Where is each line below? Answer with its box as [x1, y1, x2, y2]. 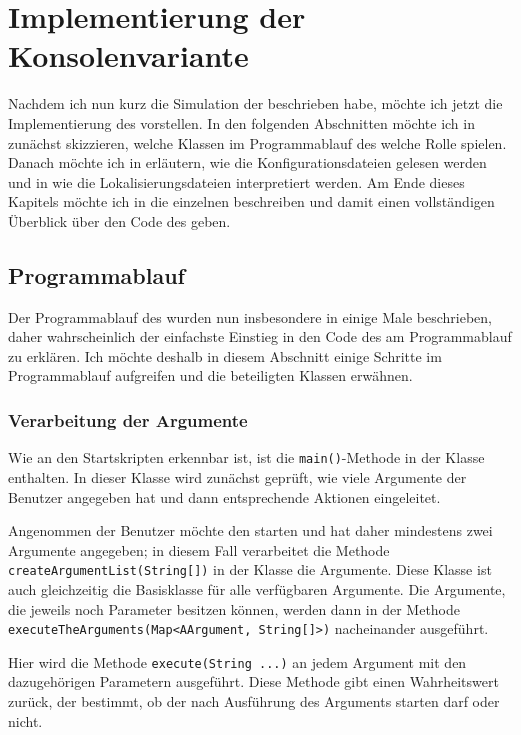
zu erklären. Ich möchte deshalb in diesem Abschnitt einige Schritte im [8, 345, 442, 366]
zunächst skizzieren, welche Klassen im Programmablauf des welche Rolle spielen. [8, 132, 507, 153]
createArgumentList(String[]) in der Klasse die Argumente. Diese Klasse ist [8, 559, 492, 580]
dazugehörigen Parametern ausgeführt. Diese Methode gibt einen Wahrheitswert [8, 671, 499, 692]
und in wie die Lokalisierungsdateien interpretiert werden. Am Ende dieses [8, 171, 465, 192]
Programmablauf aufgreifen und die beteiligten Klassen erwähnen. [8, 365, 413, 386]
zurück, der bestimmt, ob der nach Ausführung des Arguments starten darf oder [8, 691, 500, 712]
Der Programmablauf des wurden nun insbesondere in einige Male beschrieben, [8, 306, 492, 327]
